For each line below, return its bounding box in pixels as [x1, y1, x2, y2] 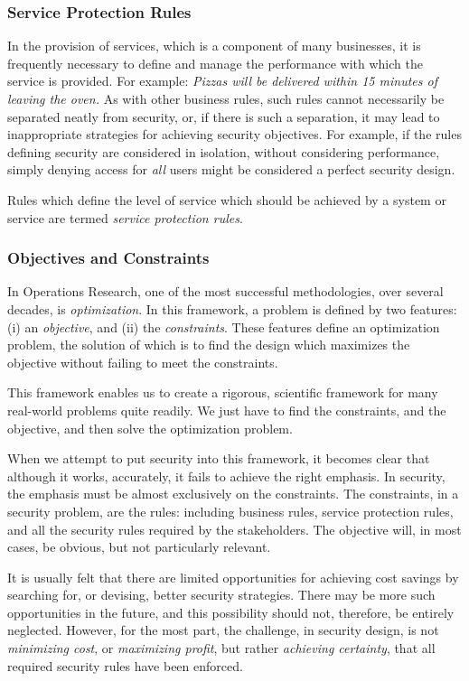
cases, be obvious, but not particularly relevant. [7, 537, 271, 556]
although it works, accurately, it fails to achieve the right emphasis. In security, [7, 466, 446, 485]
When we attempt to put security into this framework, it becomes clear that [7, 449, 430, 468]
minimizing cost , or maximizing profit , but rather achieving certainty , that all [7, 639, 436, 658]
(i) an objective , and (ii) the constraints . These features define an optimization [7, 317, 440, 336]
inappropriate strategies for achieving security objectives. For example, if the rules [7, 125, 462, 144]
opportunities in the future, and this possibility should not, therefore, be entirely [7, 602, 455, 621]
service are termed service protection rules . [7, 208, 243, 227]
